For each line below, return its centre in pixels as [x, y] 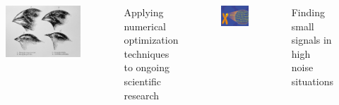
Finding [308, 12]
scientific [143, 81]
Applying [144, 12]
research [141, 95]
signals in [311, 40]
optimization [151, 40]
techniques [147, 53]
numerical [145, 26]
